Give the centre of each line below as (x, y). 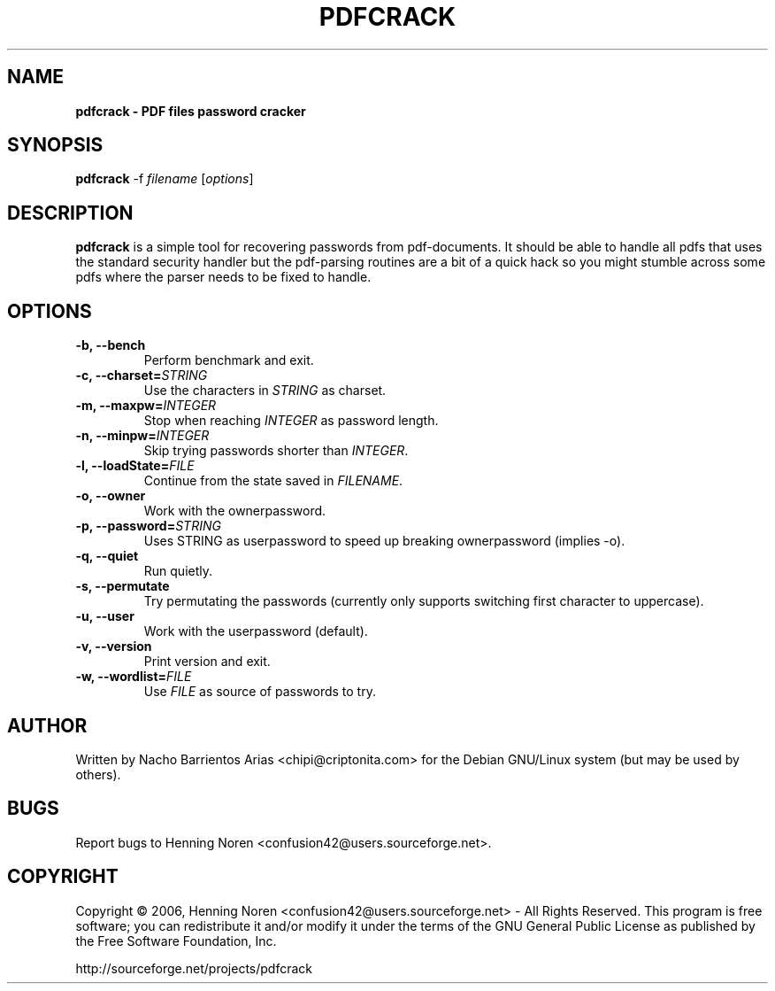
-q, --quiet (107, 556)
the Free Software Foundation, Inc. (176, 941)
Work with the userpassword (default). (256, 631)
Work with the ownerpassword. (235, 511)
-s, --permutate (123, 586)
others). (98, 774)
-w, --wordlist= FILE (134, 677)
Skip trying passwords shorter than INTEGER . (276, 451)
